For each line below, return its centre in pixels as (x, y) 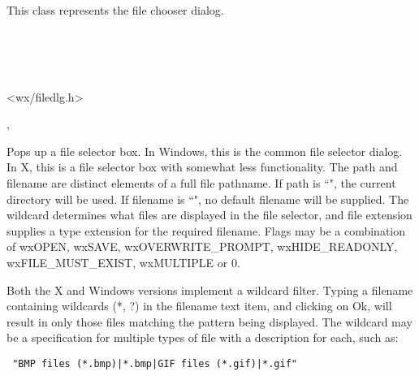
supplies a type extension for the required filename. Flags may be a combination (206, 230)
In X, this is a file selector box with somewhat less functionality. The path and (202, 167)
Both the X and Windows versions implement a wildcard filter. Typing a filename (210, 290)
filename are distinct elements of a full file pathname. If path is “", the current (201, 182)
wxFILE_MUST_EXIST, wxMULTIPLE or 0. (123, 262)
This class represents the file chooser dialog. (115, 10)
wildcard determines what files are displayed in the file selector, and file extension (209, 215)
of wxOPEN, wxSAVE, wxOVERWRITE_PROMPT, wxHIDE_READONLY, (202, 246)
